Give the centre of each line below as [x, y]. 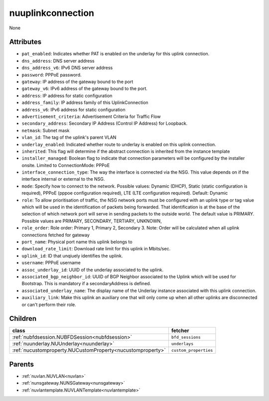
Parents [22, 364]
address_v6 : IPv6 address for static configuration [73, 109]
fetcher [180, 331]
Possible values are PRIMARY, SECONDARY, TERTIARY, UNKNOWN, [92, 221]
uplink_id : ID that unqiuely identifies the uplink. [72, 256]
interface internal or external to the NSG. [63, 179]
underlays [182, 344]
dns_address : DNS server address [58, 61]
